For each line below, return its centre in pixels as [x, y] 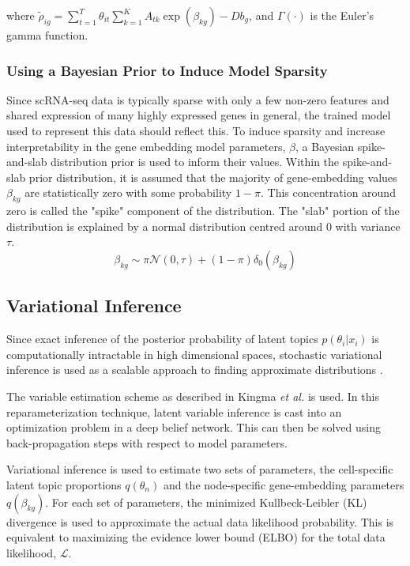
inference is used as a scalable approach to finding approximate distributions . [195, 370]
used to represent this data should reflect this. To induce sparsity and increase [196, 130]
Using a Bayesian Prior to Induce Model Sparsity [167, 70]
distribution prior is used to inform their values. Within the [195, 162]
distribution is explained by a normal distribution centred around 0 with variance [203, 226]
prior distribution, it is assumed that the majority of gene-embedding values [213, 177]
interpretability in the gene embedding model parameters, [146, 146]
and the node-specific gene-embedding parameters [284, 484]
